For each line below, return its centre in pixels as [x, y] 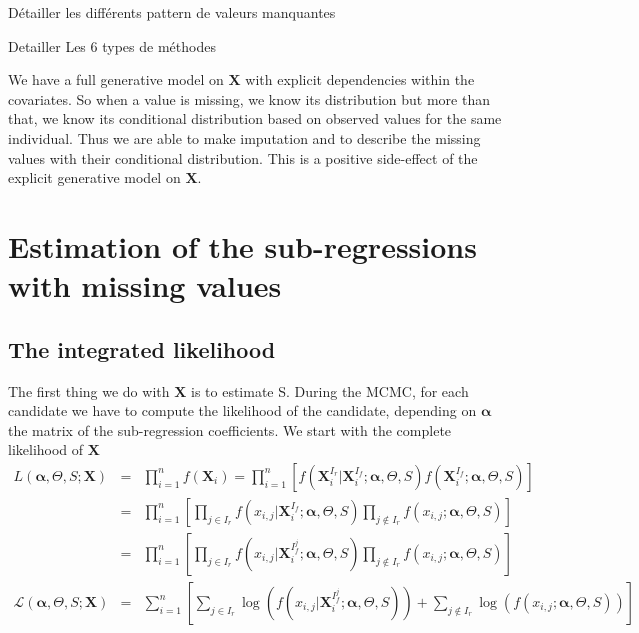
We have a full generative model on [116, 79]
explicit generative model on [94, 177]
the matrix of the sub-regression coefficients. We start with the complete [230, 429]
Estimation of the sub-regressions [242, 245]
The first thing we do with [89, 390]
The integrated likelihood [142, 348]
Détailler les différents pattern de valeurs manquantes [172, 12]
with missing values [145, 285]
